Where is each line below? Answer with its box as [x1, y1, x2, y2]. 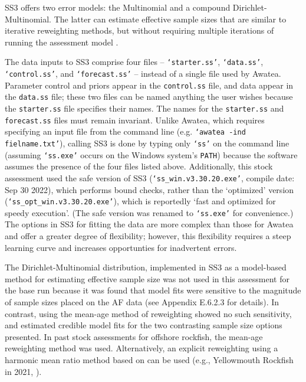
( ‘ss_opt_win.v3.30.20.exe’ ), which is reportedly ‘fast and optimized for [5, 195, 276, 207]
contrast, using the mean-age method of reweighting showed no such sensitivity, [5, 307, 292, 319]
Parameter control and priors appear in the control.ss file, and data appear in [5, 79, 294, 91]
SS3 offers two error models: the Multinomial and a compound [5, 1, 231, 13]
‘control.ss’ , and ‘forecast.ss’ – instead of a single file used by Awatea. [5, 67, 281, 80]
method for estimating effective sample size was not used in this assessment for [5, 272, 289, 285]
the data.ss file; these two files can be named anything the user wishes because [5, 90, 293, 103]
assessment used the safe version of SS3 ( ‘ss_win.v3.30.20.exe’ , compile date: [5, 171, 295, 184]
